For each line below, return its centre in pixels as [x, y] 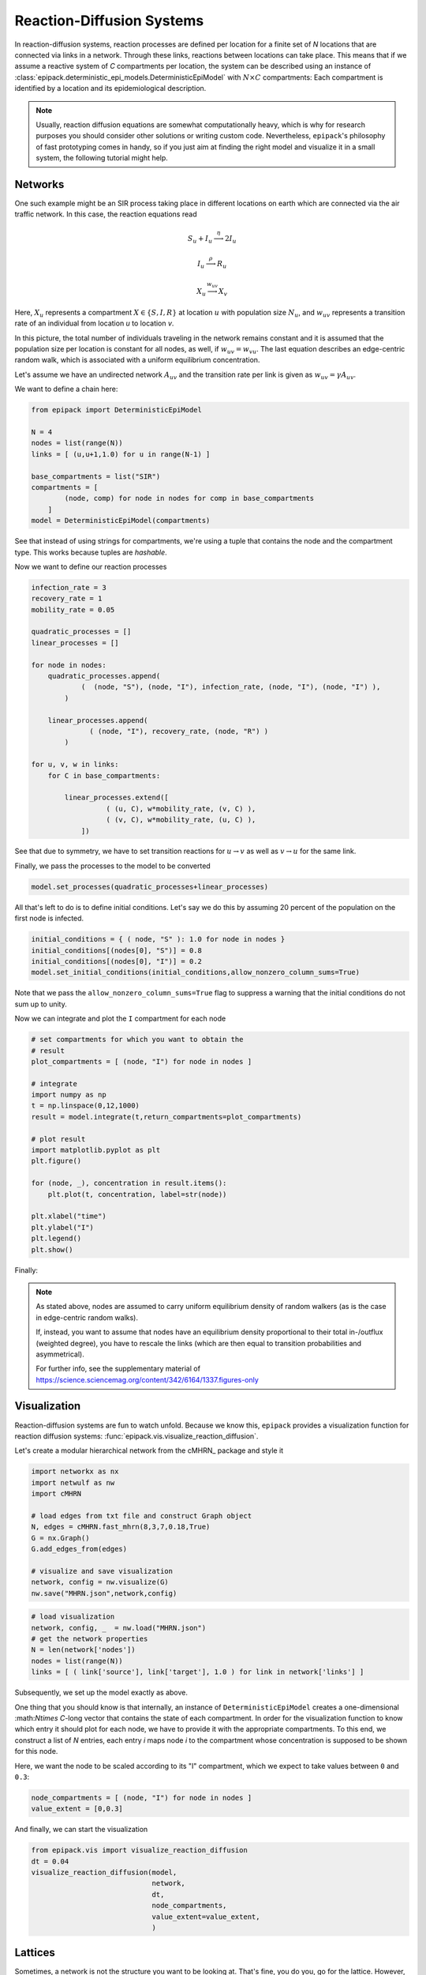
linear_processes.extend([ [116, 798]
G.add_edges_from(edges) [79, 1549]
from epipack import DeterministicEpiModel [117, 410]
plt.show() [52, 1249]
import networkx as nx [75, 1472]
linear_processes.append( [98, 720]
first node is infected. [49, 918]
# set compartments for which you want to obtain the [137, 1040]
